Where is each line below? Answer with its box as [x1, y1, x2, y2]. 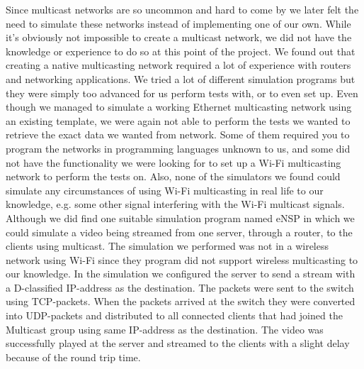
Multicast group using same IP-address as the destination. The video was [6, 321, 324, 336]
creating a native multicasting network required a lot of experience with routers [6, 57, 351, 72]
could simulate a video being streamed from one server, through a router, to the [6, 224, 353, 239]
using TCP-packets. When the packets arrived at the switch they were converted [6, 294, 356, 309]
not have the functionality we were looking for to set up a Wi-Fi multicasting [6, 155, 341, 170]
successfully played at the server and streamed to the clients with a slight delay [6, 336, 350, 351]
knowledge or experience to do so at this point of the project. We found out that [6, 43, 356, 58]
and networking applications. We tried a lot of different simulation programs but [6, 71, 356, 86]
